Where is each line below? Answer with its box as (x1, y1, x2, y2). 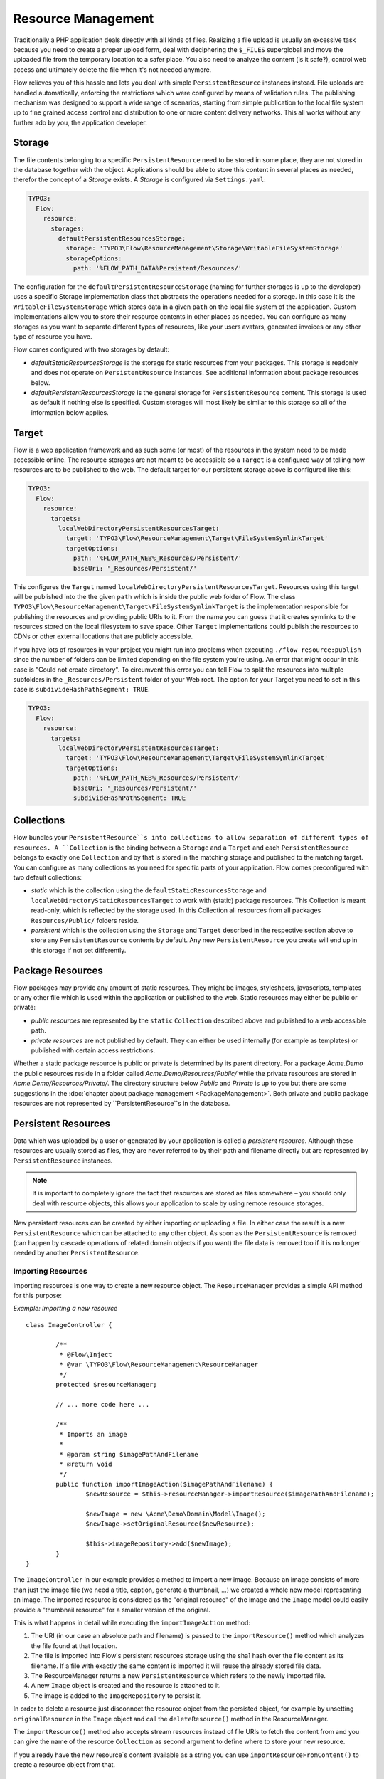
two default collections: (13, 873, 82, 882)
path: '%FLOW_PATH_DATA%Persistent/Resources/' (73, 264, 242, 273)
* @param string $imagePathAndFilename (59, 1450, 198, 1458)
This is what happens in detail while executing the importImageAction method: (13, 1619, 250, 1627)
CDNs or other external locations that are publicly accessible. (13, 632, 193, 640)
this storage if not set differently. (31, 946, 127, 954)
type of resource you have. (13, 332, 92, 341)
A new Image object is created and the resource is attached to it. (31, 1682, 221, 1690)
